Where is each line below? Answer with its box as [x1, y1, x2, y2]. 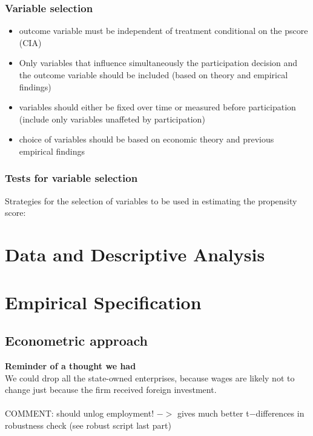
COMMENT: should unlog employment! [5, 407, 154, 420]
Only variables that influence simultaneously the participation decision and [19, 56, 298, 69]
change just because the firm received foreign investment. [5, 383, 217, 396]
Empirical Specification [5, 289, 202, 314]
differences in [255, 407, 305, 420]
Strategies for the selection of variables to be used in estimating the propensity [5, 194, 297, 207]
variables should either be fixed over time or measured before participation [19, 101, 296, 113]
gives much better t [177, 407, 249, 420]
